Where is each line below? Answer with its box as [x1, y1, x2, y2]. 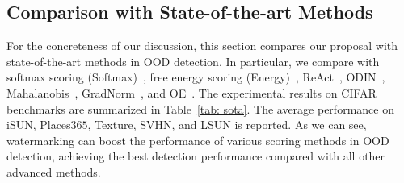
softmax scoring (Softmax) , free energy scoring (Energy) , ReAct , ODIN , [6, 69, 385, 85]
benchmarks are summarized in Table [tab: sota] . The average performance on [6, 100, 394, 117]
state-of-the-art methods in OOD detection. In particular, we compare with [6, 52, 380, 69]
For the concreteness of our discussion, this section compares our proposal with [6, 37, 398, 54]
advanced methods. [6, 163, 101, 180]
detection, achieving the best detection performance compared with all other [6, 148, 385, 164]
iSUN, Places [6, 116, 71, 133]
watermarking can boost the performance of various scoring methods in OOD [6, 131, 389, 148]
